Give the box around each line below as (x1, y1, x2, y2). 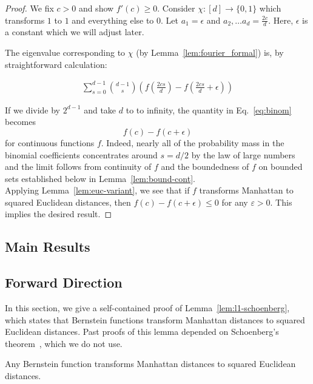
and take (84, 103, 116, 116)
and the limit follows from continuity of (5, 160, 152, 173)
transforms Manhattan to (199, 184, 294, 197)
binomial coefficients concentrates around (5, 148, 158, 161)
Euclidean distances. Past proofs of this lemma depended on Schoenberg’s (5, 325, 279, 338)
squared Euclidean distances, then (5, 195, 131, 208)
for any (221, 195, 248, 208)
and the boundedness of (161, 160, 249, 173)
